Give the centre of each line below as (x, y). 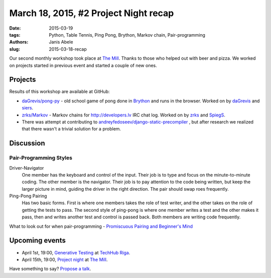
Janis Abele (61, 42)
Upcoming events (38, 241)
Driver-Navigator (27, 168)
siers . (28, 108)
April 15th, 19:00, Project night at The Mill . (65, 259)
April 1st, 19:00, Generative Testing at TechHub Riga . (76, 252)
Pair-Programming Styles (41, 158)
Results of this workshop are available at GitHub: (59, 92)
